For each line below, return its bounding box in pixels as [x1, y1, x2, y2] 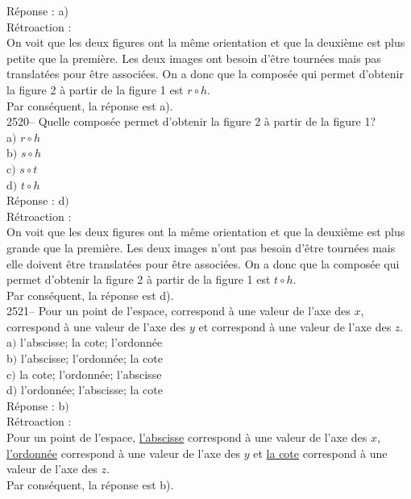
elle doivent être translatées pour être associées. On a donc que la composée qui [6, 255, 400, 272]
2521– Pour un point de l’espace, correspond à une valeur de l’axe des [6, 302, 351, 319]
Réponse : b [6, 397, 65, 414]
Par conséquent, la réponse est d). [6, 286, 174, 303]
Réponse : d [6, 192, 65, 209]
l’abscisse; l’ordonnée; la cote [20, 350, 163, 367]
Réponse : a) [6, 2, 68, 19]
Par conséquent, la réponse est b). [6, 476, 174, 493]
